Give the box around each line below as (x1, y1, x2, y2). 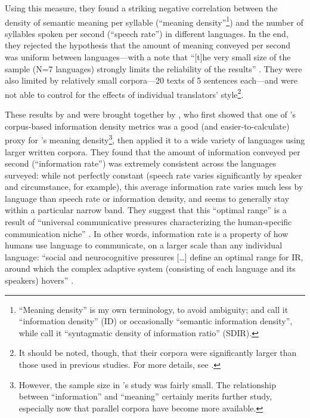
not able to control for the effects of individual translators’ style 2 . (5, 86, 244, 100)
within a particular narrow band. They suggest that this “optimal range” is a (5, 204, 287, 216)
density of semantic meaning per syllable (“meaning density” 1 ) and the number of (5, 14, 303, 28)
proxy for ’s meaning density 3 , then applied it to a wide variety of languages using (5, 132, 305, 146)
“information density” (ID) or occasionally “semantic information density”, (18, 315, 293, 327)
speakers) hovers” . (5, 274, 74, 287)
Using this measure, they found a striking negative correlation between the (5, 2, 278, 14)
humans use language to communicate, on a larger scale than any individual (5, 239, 283, 251)
